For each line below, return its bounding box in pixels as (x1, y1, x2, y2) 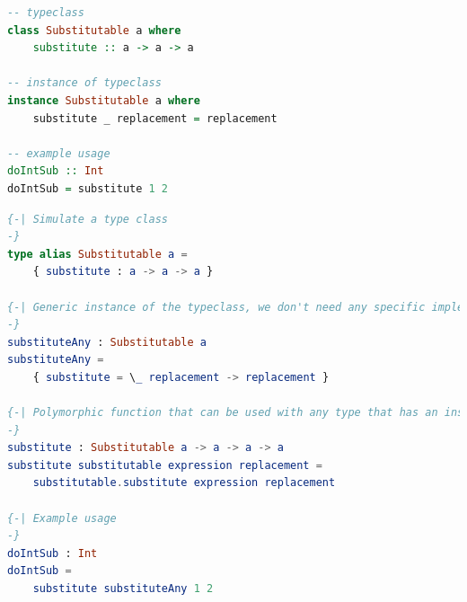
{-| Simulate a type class (7, 212, 168, 226)
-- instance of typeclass (7, 76, 162, 90)
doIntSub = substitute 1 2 (7, 181, 169, 195)
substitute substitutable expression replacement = (7, 458, 322, 472)
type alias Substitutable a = (7, 247, 188, 261)
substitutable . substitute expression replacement (32, 476, 336, 490)
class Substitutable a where (7, 23, 181, 37)
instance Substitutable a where (7, 93, 200, 107)
